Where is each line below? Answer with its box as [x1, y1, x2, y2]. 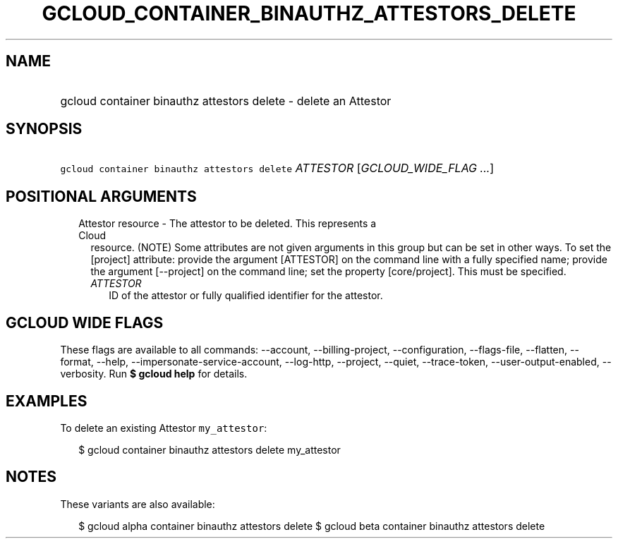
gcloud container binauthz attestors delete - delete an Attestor [60, 93, 392, 108]
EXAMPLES [6, 392, 87, 410]
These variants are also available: [60, 497, 215, 510]
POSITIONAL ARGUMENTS [6, 187, 197, 205]
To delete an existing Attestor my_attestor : [60, 421, 267, 434]
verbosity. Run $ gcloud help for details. [60, 368, 248, 380]
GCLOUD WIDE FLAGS [6, 313, 164, 332]
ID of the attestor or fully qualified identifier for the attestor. [109, 289, 383, 302]
